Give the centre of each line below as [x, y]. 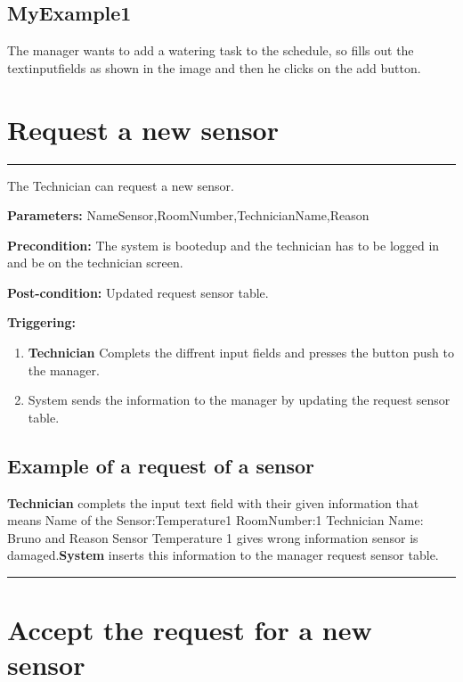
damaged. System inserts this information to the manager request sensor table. [223, 555]
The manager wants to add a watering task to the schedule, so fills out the [211, 50]
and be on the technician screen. [95, 263]
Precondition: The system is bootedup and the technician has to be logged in [223, 245]
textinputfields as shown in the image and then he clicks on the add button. [214, 67]
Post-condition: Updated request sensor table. [138, 292]
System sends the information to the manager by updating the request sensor [239, 400]
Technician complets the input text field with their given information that [213, 502]
